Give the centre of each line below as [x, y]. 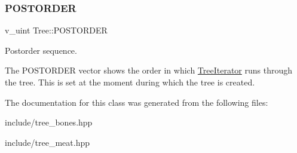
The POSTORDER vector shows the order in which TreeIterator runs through [149, 70]
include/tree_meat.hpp [48, 142]
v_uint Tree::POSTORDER [56, 30]
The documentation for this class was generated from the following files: [137, 102]
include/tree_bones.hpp [49, 122]
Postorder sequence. [41, 50]
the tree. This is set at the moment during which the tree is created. [130, 82]
